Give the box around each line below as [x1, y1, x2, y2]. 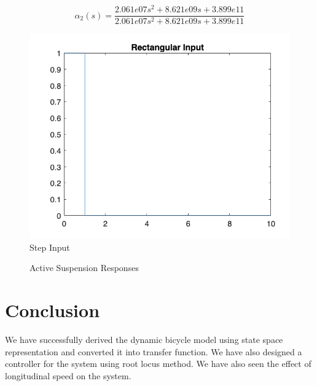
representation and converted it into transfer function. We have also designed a [5, 345, 302, 358]
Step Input [29, 240, 70, 253]
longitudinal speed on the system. [5, 369, 131, 382]
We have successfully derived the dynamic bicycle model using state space [5, 333, 283, 346]
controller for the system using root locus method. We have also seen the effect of [5, 357, 311, 370]
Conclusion [5, 297, 100, 323]
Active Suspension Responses [29, 261, 139, 274]
